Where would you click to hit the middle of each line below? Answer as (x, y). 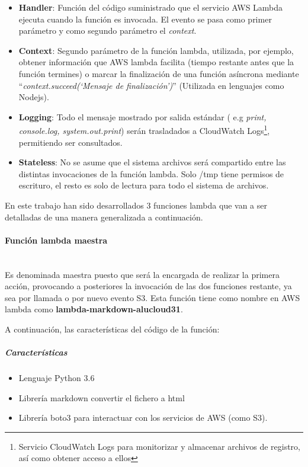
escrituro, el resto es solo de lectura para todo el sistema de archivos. (144, 185)
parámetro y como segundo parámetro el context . (108, 31)
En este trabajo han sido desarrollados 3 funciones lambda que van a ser (136, 205)
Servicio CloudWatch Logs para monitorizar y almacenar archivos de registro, (159, 446)
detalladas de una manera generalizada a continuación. (104, 217)
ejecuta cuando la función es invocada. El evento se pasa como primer (145, 19)
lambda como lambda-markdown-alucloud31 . (94, 309)
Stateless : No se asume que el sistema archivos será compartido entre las (152, 162)
